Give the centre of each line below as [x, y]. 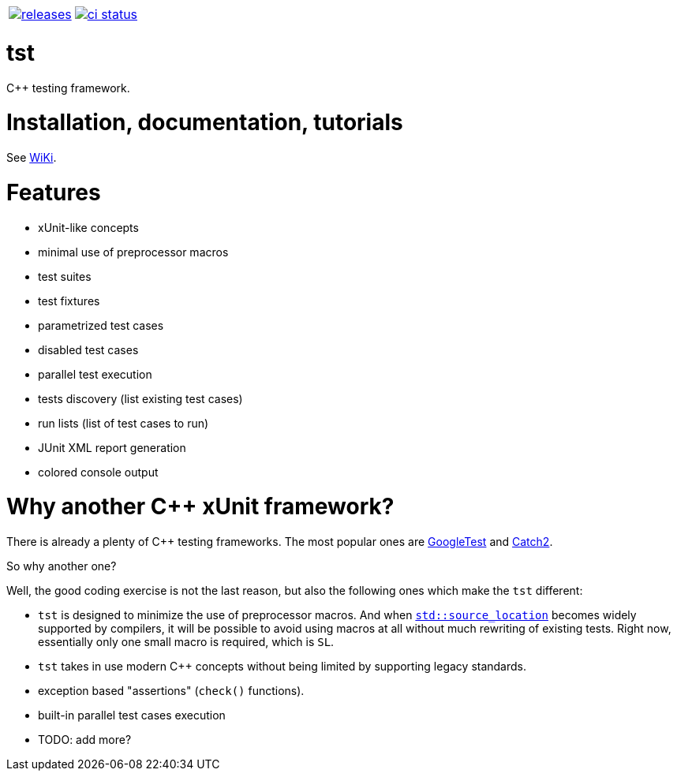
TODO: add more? [85, 740]
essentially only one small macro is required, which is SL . [186, 642]
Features [54, 192]
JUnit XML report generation [112, 447]
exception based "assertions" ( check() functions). [171, 691]
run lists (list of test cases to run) [123, 423]
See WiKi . [32, 157]
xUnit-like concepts [88, 227]
